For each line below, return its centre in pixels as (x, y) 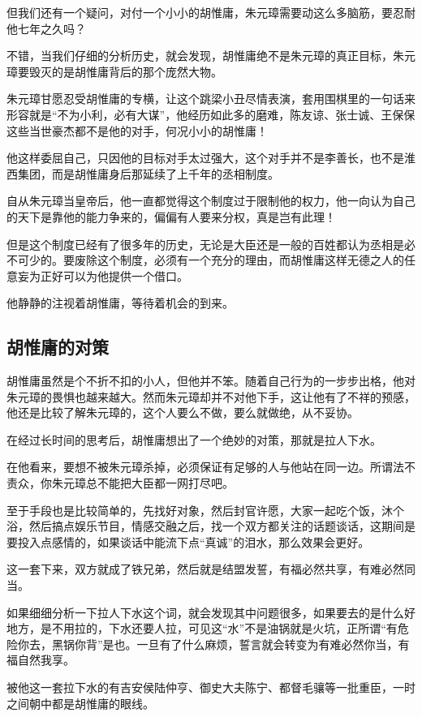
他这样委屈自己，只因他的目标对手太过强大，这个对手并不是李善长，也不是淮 (211, 158)
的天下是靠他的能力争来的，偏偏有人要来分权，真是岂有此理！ (171, 216)
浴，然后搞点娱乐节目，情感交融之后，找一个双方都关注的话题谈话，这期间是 (211, 526)
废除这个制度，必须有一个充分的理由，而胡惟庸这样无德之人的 (239, 260)
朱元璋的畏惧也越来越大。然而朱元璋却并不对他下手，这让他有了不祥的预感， (211, 396)
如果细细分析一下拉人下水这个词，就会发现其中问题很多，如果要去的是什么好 (211, 612)
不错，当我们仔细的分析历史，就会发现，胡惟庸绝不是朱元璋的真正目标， (200, 56)
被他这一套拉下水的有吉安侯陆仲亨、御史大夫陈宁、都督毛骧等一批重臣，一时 (211, 687)
